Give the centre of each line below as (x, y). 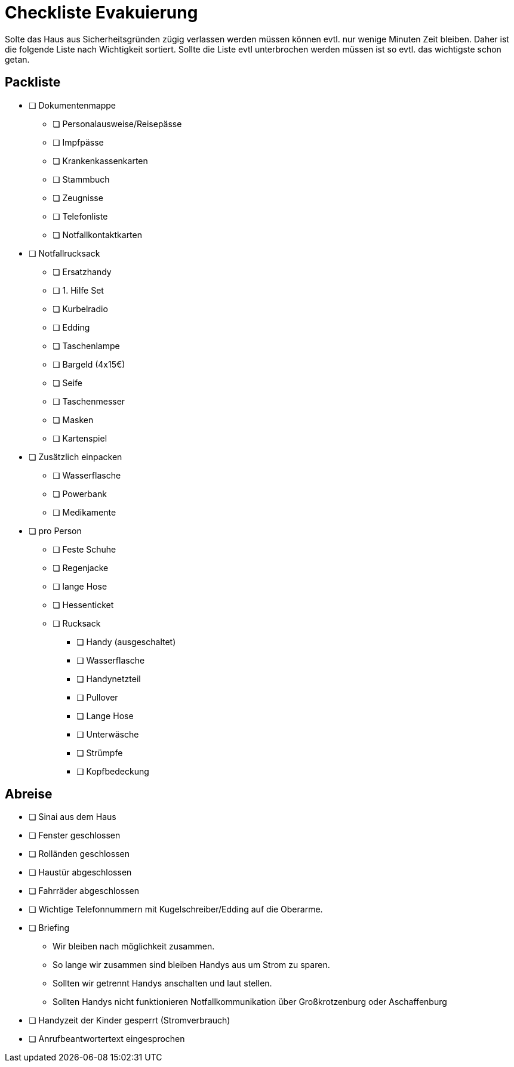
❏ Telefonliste (80, 216)
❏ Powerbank (80, 494)
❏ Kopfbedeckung (113, 771)
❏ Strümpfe (100, 753)
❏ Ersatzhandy (82, 272)
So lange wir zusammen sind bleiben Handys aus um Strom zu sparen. (191, 965)
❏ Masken (73, 420)
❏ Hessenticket (83, 605)
